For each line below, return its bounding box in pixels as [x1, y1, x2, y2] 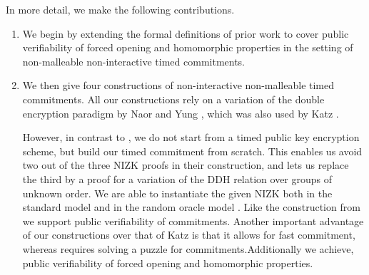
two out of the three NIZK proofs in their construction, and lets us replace [22, 157, 349, 172]
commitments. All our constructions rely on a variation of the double [22, 91, 325, 106]
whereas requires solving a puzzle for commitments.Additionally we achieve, [22, 241, 354, 256]
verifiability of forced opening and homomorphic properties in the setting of [22, 40, 353, 55]
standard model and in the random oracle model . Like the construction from [22, 199, 360, 214]
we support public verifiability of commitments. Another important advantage [22, 213, 364, 228]
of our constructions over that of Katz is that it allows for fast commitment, [22, 227, 355, 242]
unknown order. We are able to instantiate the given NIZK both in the [22, 185, 333, 200]
